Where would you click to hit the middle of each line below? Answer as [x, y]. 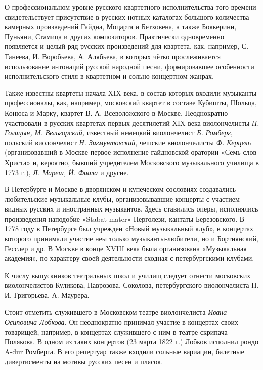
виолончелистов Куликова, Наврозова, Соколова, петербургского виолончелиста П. [132, 285]
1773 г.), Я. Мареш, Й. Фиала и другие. [67, 172]
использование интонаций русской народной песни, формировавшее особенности [129, 66]
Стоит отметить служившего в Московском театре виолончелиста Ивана [116, 312]
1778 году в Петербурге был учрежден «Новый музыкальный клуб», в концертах [129, 228]
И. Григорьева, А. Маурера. [47, 295]
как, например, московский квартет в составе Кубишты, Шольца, [157, 103]
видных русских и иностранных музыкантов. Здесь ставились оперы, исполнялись [131, 209]
